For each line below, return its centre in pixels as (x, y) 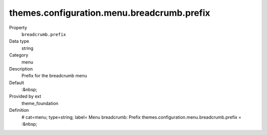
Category (19, 55)
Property (18, 28)
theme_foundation (40, 103)
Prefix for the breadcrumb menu (54, 76)
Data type (19, 41)
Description (21, 68)
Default (17, 83)
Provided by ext (25, 97)
